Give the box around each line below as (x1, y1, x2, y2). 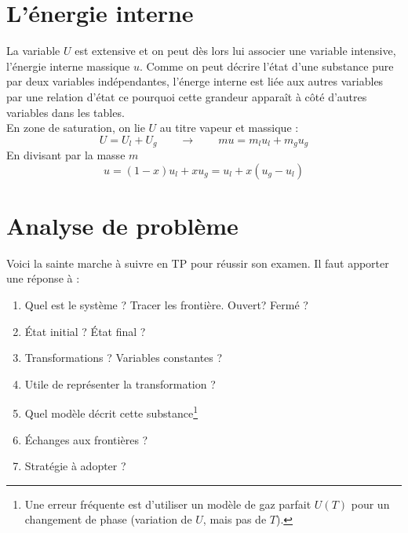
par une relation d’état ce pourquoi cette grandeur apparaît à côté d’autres (6, 88, 367, 104)
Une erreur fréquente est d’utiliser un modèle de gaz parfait (24, 495, 311, 512)
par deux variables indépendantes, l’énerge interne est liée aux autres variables (6, 73, 384, 89)
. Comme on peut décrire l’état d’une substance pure (140, 57, 394, 74)
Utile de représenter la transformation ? (24, 375, 216, 392)
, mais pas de (202, 511, 267, 528)
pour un (351, 495, 390, 512)
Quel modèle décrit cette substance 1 (24, 403, 199, 422)
